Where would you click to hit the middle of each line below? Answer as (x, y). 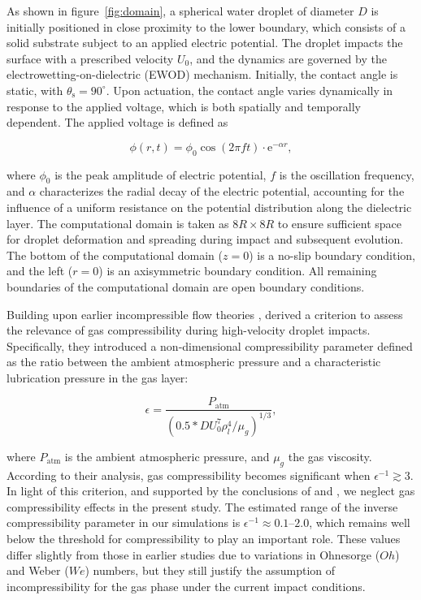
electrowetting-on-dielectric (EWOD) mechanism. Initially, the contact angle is (202, 74)
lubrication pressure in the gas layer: (98, 377)
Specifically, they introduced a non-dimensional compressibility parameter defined (210, 345)
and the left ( (40, 271)
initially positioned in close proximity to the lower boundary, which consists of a (206, 26)
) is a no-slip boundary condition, (332, 255)
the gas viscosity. (330, 456)
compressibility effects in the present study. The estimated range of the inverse (202, 506)
